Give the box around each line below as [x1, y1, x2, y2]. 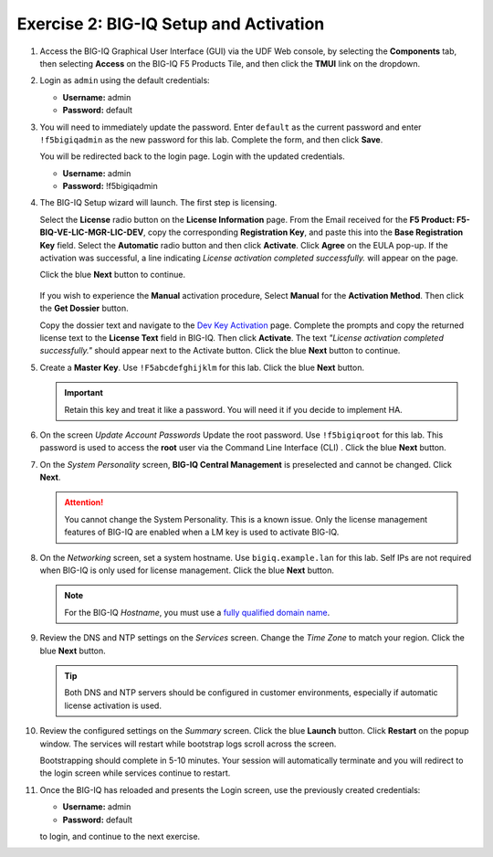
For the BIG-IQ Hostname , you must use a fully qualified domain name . [64, 607, 330, 618]
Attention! [64, 497, 104, 508]
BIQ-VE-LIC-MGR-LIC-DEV [39, 227, 144, 238]
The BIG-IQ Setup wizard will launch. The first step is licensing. [39, 197, 278, 208]
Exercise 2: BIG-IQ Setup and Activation [16, 14, 325, 34]
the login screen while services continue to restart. [39, 767, 231, 778]
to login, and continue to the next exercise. [39, 831, 201, 841]
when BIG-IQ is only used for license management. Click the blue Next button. [39, 565, 335, 576]
